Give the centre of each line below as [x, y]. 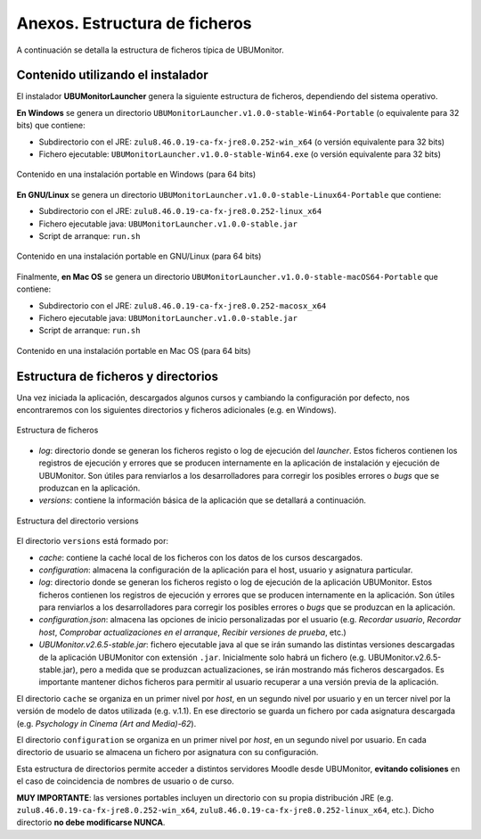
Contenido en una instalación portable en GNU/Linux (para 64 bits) [139, 256]
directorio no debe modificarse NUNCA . [91, 823]
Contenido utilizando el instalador [112, 75]
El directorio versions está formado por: [93, 541]
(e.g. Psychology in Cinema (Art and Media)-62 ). [106, 723]
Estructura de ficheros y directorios [117, 376]
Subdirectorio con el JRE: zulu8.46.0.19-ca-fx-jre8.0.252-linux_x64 [180, 211]
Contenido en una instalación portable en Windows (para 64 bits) [136, 175]
